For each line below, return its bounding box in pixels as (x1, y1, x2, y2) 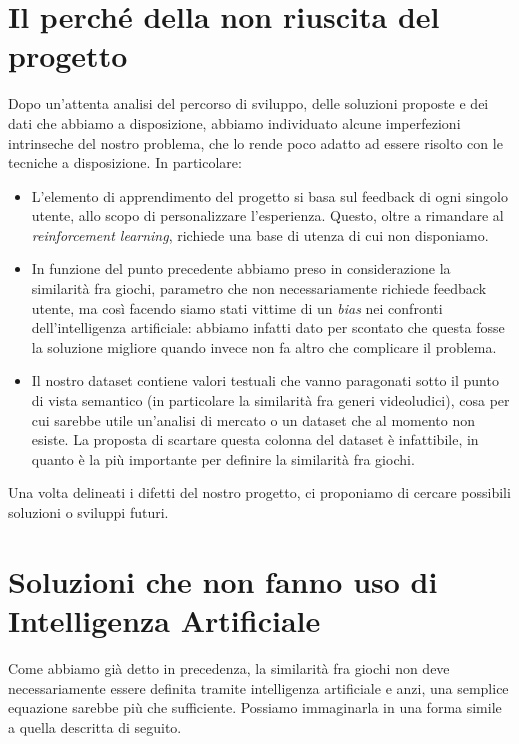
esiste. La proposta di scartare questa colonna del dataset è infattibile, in (31, 429, 479, 450)
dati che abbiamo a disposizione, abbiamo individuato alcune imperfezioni (8, 112, 461, 133)
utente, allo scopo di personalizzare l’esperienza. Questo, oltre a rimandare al (31, 205, 504, 226)
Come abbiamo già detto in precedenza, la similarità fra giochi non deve (8, 657, 450, 678)
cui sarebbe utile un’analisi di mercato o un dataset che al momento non (31, 409, 476, 430)
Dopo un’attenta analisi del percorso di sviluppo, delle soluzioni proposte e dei (8, 93, 489, 114)
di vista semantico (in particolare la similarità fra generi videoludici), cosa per (31, 390, 510, 411)
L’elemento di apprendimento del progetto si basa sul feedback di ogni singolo (31, 185, 508, 206)
